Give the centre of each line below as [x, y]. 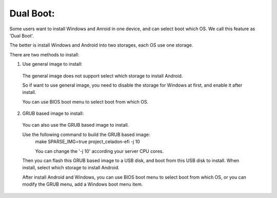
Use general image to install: [52, 64]
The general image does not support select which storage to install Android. [103, 76]
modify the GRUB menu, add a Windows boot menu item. [83, 184]
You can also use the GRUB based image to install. [76, 125]
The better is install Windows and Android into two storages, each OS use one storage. [101, 45]
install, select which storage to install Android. [71, 168]
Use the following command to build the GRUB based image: [86, 134]
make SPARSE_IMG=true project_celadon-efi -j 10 [88, 142]
